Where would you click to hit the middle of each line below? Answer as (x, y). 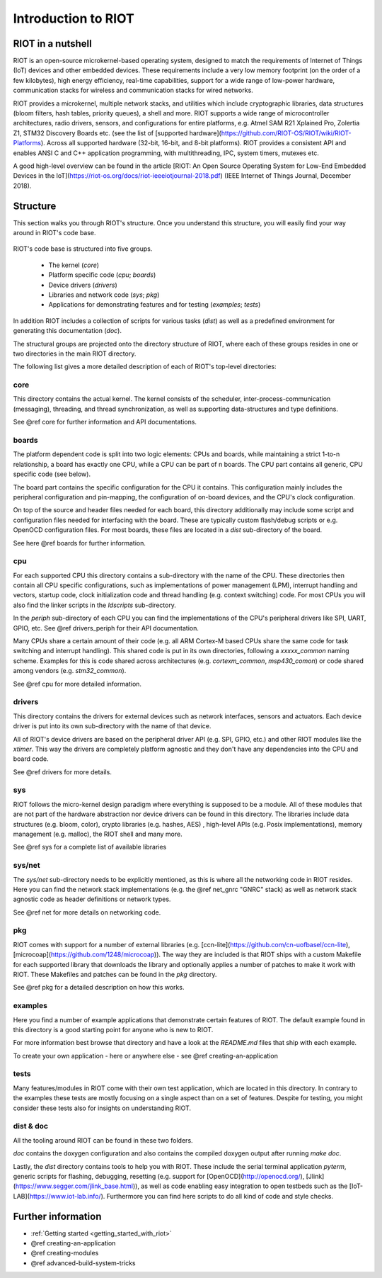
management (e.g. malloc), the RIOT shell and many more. (98, 834)
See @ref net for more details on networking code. (87, 912)
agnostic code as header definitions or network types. (92, 899)
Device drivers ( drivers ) (83, 285)
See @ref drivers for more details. (63, 771)
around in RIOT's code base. (54, 233)
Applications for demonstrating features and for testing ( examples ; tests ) (155, 305)
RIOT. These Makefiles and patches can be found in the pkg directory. (115, 974)
